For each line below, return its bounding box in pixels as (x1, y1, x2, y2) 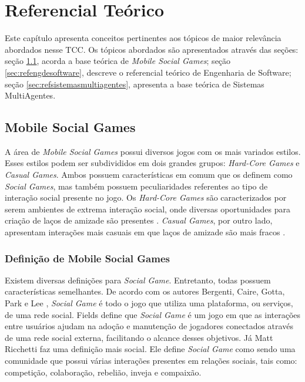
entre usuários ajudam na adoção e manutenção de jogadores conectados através (5, 320, 293, 332)
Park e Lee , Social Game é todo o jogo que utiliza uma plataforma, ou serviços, (5, 297, 293, 309)
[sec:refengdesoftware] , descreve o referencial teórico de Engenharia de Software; (5, 66, 291, 78)
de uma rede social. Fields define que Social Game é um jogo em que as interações (5, 308, 301, 320)
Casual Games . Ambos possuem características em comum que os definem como (5, 168, 293, 181)
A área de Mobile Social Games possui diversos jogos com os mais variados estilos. (5, 145, 301, 157)
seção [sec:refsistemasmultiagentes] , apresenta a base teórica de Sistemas (5, 77, 264, 90)
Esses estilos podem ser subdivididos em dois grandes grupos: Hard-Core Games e (5, 157, 300, 169)
